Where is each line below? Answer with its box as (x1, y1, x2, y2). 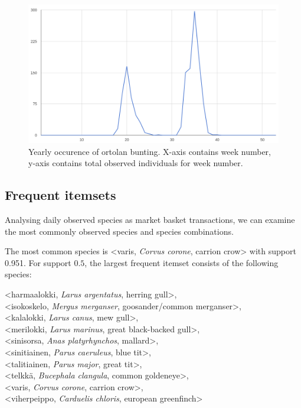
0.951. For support (5, 256, 71, 268)
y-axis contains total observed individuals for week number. (28, 157, 243, 169)
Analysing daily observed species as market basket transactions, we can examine (5, 213, 295, 226)
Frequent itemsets (5, 186, 116, 204)
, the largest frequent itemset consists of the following (84, 256, 279, 268)
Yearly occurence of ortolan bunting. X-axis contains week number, (28, 145, 271, 157)
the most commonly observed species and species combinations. (5, 225, 234, 237)
